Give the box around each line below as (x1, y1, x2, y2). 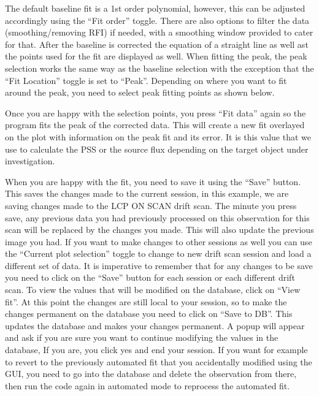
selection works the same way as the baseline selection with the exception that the (5, 61, 314, 74)
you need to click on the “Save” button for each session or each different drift (5, 271, 295, 284)
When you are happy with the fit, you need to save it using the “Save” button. (5, 175, 301, 188)
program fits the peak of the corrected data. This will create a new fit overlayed (5, 118, 305, 131)
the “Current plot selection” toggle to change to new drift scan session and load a (5, 247, 312, 260)
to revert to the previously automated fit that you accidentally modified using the (5, 355, 312, 368)
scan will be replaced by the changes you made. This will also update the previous (5, 223, 314, 236)
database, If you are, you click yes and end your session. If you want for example (5, 343, 308, 356)
